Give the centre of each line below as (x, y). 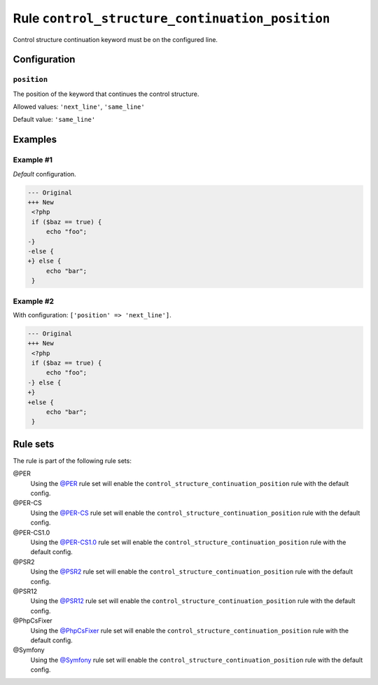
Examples (35, 140)
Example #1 (33, 160)
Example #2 (34, 301)
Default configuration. (44, 174)
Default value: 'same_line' (54, 120)
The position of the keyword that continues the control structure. (106, 94)
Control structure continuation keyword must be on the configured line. (115, 39)
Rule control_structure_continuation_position (171, 18)
